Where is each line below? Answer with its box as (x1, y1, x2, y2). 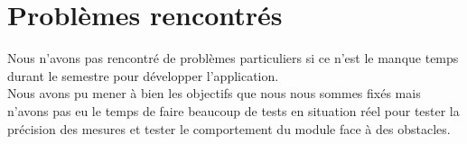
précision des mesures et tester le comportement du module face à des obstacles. (7, 119, 451, 138)
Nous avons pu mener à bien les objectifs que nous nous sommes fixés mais (7, 84, 421, 103)
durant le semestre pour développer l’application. (7, 66, 279, 85)
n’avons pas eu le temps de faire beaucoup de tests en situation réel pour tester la (7, 101, 460, 120)
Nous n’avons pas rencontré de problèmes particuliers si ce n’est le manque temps (7, 49, 459, 67)
